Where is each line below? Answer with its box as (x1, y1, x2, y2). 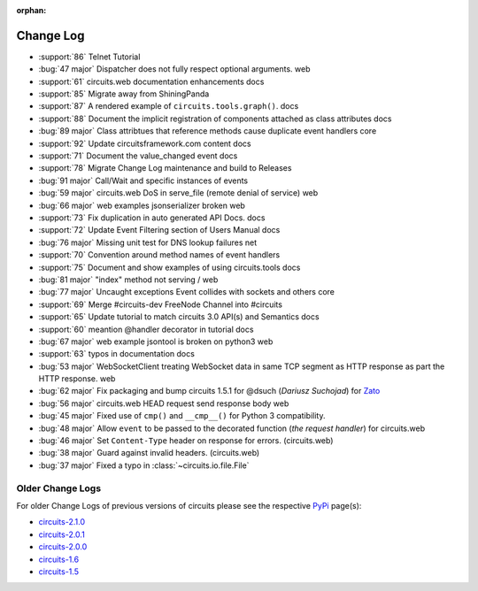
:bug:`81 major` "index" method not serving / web (38, 274, 219, 285)
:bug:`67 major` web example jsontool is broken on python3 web (38, 336, 274, 347)
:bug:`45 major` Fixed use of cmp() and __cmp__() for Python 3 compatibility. (38, 411, 326, 421)
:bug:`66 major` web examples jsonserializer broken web (38, 200, 245, 211)
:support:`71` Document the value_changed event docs (38, 150, 238, 161)
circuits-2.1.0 (38, 517, 86, 527)
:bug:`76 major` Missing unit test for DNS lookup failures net (38, 237, 257, 248)
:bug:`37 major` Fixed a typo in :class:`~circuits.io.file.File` (38, 460, 250, 471)
